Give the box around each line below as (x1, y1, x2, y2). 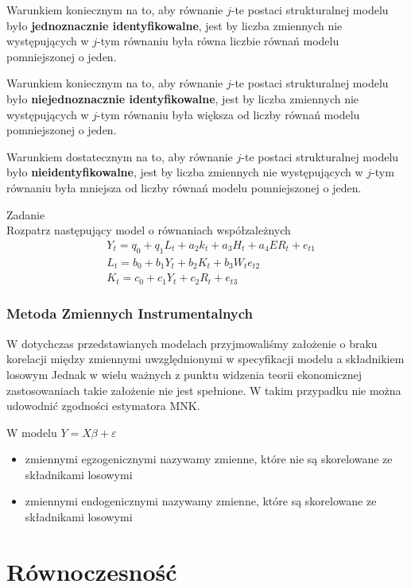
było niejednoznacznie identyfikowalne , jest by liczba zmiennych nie (6, 90, 359, 106)
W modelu (6, 424, 57, 440)
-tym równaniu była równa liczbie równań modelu (96, 33, 339, 49)
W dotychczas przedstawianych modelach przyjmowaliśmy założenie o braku (6, 335, 378, 351)
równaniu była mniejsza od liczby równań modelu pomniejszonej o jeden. (6, 179, 362, 195)
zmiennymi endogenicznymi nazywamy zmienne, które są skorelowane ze (25, 493, 377, 509)
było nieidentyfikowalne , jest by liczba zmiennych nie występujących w (6, 164, 363, 180)
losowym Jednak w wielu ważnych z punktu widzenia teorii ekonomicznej (6, 366, 363, 382)
